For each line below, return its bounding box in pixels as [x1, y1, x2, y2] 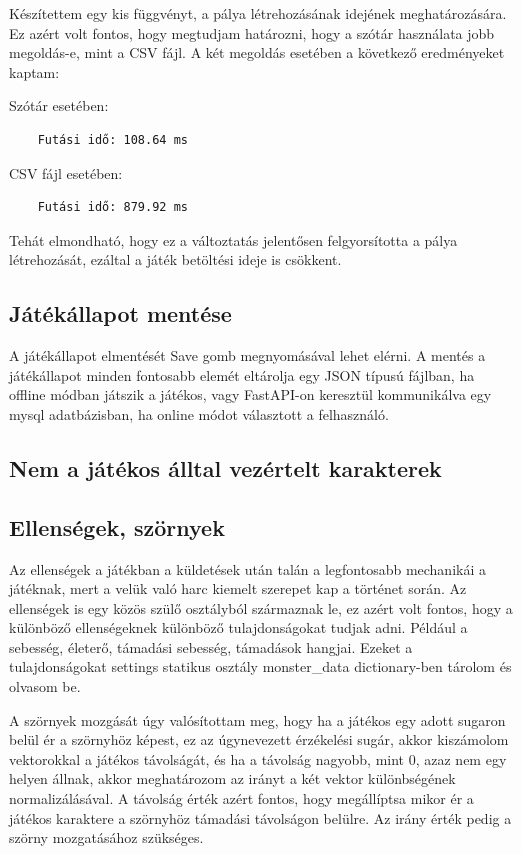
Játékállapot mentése [9, 298, 232, 329]
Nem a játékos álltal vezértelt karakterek [9, 452, 442, 483]
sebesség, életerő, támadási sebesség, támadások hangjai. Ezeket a [9, 636, 413, 657]
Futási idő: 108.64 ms [37, 132, 188, 147]
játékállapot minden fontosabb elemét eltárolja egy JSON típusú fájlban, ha [9, 364, 475, 385]
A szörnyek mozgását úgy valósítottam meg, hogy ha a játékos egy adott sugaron [9, 709, 506, 730]
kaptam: [9, 61, 60, 82]
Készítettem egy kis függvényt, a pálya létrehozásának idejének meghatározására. [9, 3, 507, 23]
